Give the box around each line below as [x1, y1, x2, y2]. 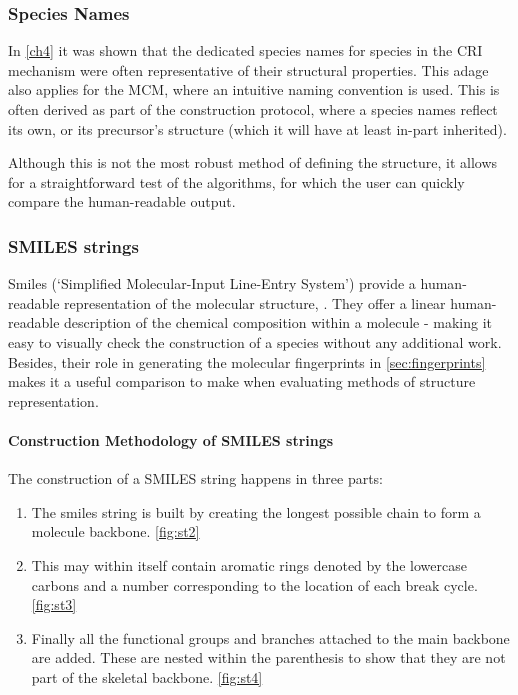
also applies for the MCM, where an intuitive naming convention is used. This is [8, 79, 500, 100]
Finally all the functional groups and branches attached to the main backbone [31, 627, 510, 648]
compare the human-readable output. [8, 191, 236, 212]
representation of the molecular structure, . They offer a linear [64, 292, 446, 313]
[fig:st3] [31, 594, 77, 615]
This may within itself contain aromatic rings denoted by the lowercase [31, 554, 467, 575]
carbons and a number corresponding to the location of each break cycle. [31, 574, 478, 595]
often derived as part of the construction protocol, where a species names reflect [8, 99, 498, 119]
